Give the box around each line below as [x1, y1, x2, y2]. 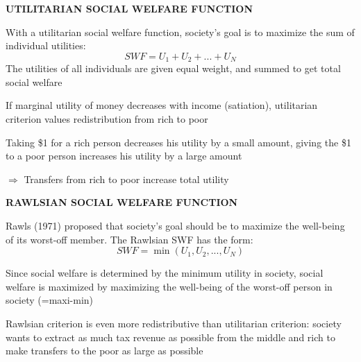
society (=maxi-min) [6, 293, 94, 307]
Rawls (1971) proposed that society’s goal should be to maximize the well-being [6, 218, 345, 232]
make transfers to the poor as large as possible [6, 343, 203, 358]
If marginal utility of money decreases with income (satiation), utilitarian [6, 98, 318, 112]
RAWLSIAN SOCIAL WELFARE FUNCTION [6, 195, 238, 209]
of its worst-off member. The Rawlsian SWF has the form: [6, 232, 253, 246]
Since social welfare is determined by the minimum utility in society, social [6, 266, 324, 280]
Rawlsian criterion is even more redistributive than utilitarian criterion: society [6, 316, 342, 330]
